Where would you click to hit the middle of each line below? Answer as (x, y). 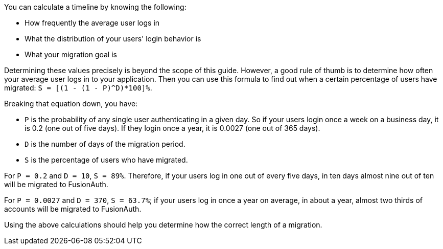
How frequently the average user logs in (92, 23)
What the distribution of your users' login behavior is (113, 39)
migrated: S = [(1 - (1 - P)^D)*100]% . (78, 88)
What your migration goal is (71, 54)
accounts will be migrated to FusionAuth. (73, 209)
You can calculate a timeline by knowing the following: (95, 7)
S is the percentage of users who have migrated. (106, 160)
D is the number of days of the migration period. (105, 144)
